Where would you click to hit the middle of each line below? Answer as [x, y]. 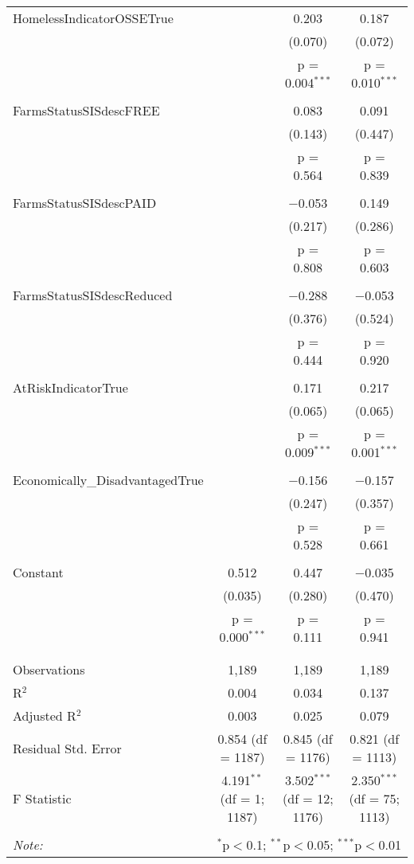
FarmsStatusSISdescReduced [93, 295]
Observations [49, 669]
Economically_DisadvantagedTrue [108, 480]
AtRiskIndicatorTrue [70, 387]
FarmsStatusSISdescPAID [85, 203]
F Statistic [42, 798]
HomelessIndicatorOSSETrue [93, 18]
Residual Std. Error [67, 748]
